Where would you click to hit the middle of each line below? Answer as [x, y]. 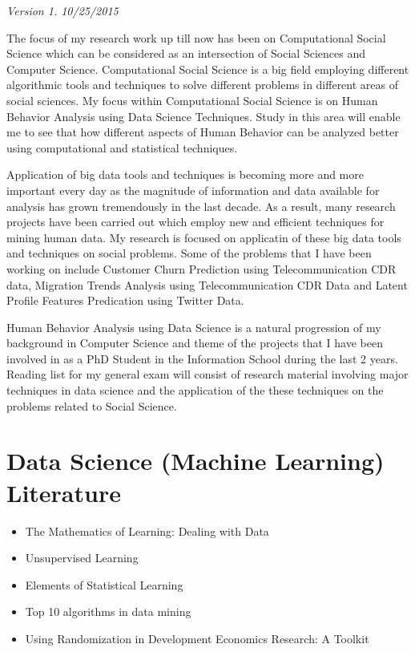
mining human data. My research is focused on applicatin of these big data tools [204, 237]
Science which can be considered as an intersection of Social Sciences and [186, 53]
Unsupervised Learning [82, 558]
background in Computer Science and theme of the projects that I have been [195, 343]
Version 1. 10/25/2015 [62, 10]
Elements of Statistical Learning [104, 584]
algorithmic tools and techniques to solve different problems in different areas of [203, 85]
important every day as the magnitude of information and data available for [193, 190]
